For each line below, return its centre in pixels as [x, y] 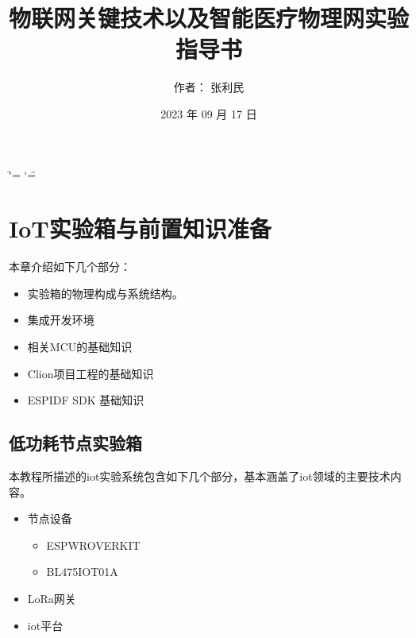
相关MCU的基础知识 [80, 346]
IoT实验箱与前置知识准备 [140, 228]
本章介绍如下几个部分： [70, 267]
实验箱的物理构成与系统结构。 [105, 293]
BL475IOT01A [82, 572]
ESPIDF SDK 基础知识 [86, 400]
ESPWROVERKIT [93, 545]
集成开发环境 [61, 320]
